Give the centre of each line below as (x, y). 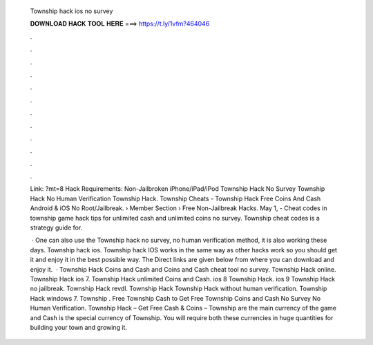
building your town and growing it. (79, 327)
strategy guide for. (56, 227)
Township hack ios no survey (71, 11)
